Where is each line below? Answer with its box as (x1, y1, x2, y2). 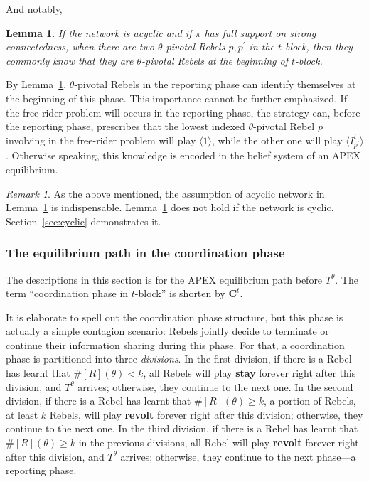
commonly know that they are (6, 53, 134, 68)
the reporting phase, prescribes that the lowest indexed (6, 119, 245, 134)
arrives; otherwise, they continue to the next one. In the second (77, 379, 353, 394)
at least (6, 407, 38, 422)
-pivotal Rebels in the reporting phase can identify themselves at (74, 77, 356, 92)
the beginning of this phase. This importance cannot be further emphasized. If (6, 90, 347, 105)
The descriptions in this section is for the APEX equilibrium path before (6, 272, 323, 286)
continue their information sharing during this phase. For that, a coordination (6, 337, 345, 352)
